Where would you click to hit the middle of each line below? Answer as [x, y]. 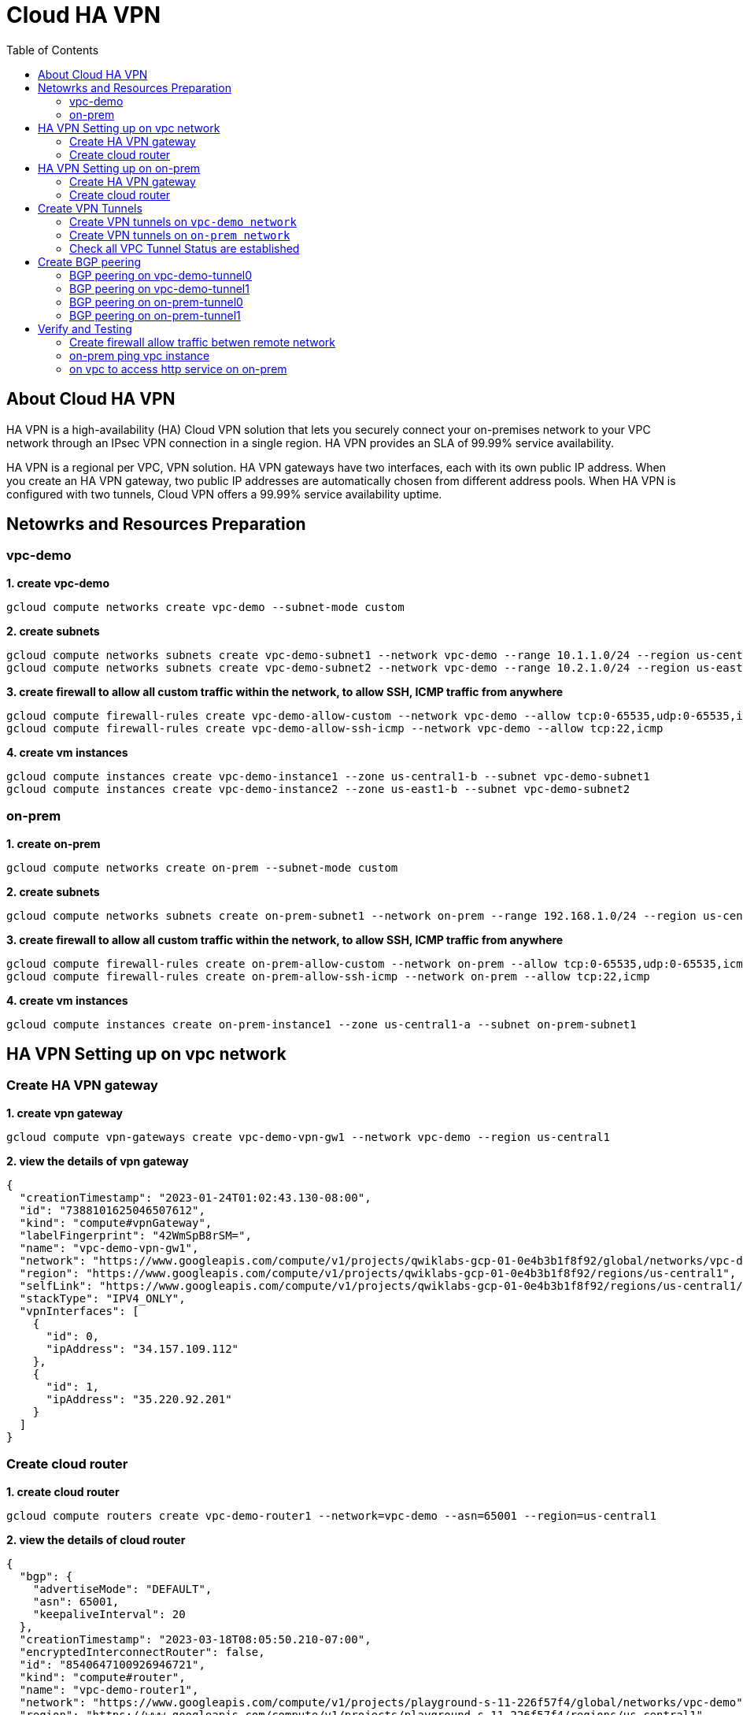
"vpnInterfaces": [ [79, 1311]
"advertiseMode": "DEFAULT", [122, 1589]
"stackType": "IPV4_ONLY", [102, 1298]
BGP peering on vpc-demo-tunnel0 [161, 275]
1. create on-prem [54, 843]
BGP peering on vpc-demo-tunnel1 [159, 288]
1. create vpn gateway [65, 1113]
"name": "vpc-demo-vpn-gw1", [109, 1248]
